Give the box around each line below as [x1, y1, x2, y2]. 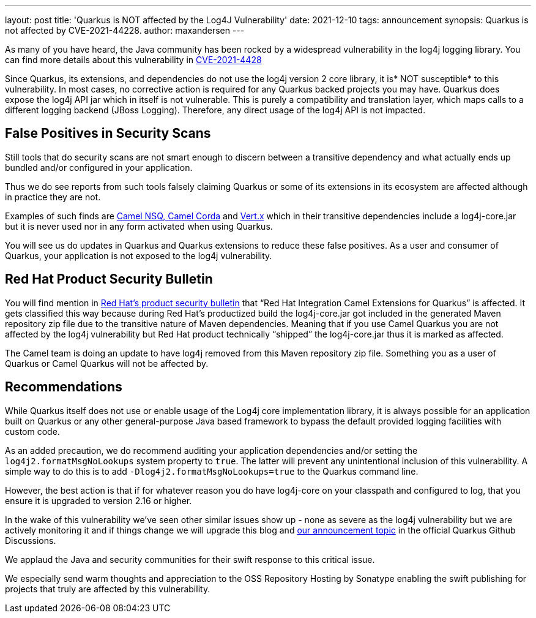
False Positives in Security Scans [5, 126, 211, 141]
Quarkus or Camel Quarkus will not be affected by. [5, 358, 209, 369]
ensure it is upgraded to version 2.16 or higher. [5, 495, 192, 506]
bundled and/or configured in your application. [5, 162, 193, 173]
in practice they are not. [5, 191, 101, 202]
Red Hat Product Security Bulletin [5, 271, 213, 287]
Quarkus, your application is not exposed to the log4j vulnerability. [5, 250, 272, 261]
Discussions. [5, 535, 56, 546]
